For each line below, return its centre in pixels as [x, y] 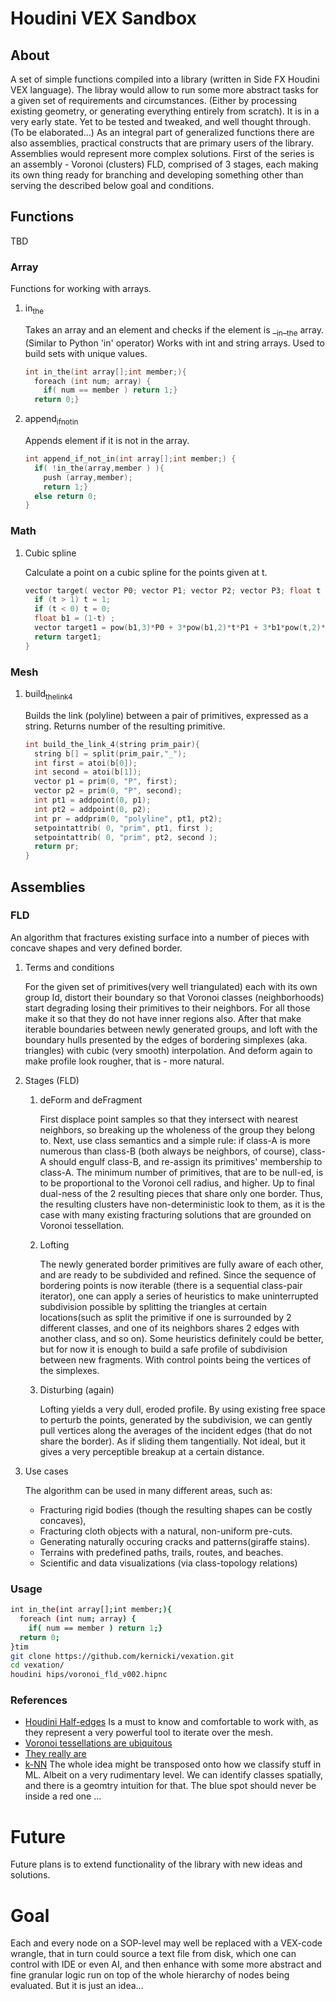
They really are [55, 1754]
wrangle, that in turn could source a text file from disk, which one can [153, 1954]
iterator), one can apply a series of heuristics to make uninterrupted [179, 1296]
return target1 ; [68, 637]
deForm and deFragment [91, 1099]
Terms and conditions [69, 967]
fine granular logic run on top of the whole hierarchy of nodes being [150, 1975]
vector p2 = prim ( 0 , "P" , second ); [108, 791]
